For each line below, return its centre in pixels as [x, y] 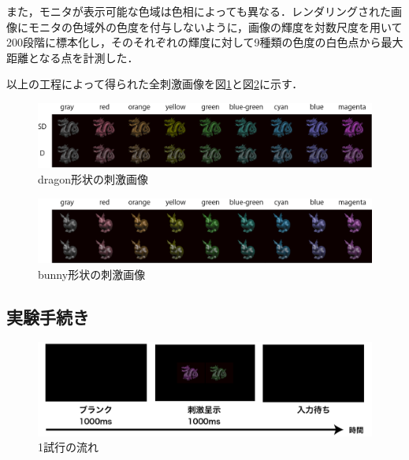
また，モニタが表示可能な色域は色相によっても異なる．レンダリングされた [199, 11]
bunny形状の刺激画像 [92, 274]
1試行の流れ [68, 447]
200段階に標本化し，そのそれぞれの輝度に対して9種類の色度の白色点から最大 [205, 42]
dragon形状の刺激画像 [93, 178]
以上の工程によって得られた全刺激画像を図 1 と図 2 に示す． [155, 84]
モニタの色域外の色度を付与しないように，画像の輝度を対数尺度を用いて [215, 26]
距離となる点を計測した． [73, 57]
